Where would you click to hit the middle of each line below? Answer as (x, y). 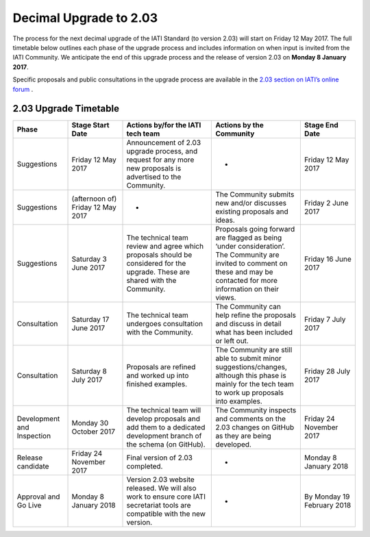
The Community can (248, 307)
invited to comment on (251, 264)
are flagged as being (249, 238)
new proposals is (154, 168)
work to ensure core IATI (166, 497)
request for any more (160, 160)
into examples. (239, 401)
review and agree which (165, 247)
